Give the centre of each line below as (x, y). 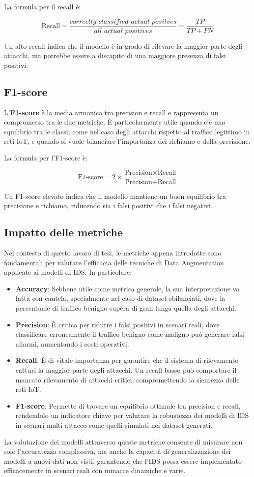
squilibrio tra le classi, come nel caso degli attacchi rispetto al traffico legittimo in (127, 131)
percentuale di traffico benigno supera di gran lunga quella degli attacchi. (126, 308)
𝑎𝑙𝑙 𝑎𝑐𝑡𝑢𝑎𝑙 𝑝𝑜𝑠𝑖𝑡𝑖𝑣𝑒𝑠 (123, 31)
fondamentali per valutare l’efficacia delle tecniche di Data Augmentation (114, 262)
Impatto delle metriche (64, 232)
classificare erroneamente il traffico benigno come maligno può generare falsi (130, 334)
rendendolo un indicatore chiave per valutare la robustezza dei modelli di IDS (132, 415)
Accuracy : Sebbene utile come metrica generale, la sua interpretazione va (127, 288)
